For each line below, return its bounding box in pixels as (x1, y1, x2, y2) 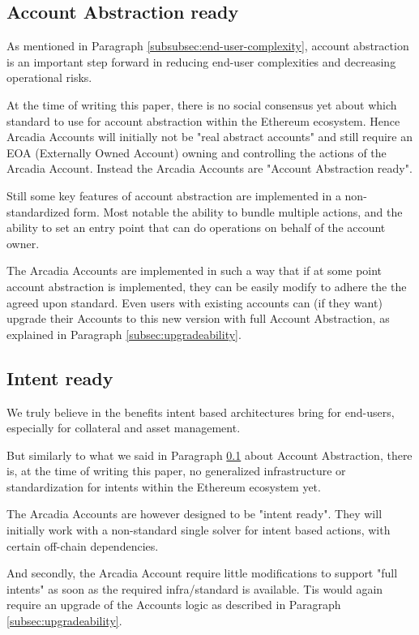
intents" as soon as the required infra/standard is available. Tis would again (6, 580, 383, 597)
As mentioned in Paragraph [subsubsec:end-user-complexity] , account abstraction (6, 37, 409, 54)
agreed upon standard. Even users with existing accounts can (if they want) (6, 294, 383, 311)
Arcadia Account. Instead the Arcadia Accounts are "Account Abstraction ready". (6, 160, 413, 177)
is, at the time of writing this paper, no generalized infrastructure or (6, 462, 346, 479)
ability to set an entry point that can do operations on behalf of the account (6, 219, 386, 236)
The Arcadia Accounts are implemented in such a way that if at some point (6, 262, 383, 279)
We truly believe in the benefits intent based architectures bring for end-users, (6, 403, 395, 420)
